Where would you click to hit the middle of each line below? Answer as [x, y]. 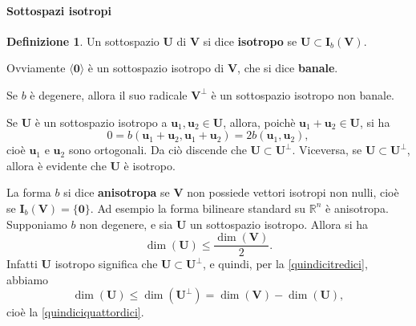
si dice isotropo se [250, 41]
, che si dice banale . [288, 68]
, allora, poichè [259, 122]
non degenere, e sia [126, 224]
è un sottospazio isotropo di [156, 68]
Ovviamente [36, 68]
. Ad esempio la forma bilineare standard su [198, 208]
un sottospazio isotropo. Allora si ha [279, 224]
